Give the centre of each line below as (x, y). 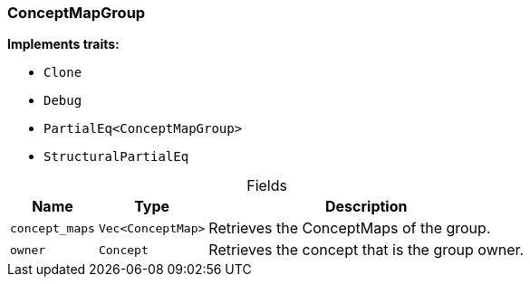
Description (366, 207)
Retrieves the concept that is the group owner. (366, 250)
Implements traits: (63, 44)
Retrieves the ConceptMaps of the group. (350, 228)
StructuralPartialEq (116, 157)
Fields (267, 186)
